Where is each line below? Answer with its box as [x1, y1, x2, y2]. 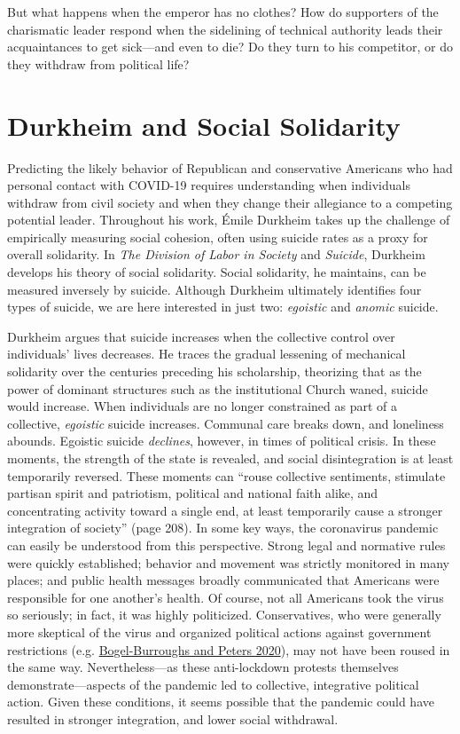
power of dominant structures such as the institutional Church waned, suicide [7, 379, 428, 398]
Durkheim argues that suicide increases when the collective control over [7, 327, 395, 345]
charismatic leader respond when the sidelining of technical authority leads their [7, 20, 443, 38]
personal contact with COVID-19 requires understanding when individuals [7, 176, 410, 194]
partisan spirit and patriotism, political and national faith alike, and [7, 484, 378, 502]
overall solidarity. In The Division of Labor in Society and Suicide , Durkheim [7, 245, 425, 264]
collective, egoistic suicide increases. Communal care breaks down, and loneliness [7, 414, 444, 432]
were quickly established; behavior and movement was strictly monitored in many [7, 553, 449, 572]
